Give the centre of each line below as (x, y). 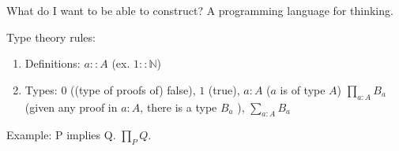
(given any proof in (71, 107)
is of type (303, 89)
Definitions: (53, 63)
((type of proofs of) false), (133, 89)
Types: (41, 89)
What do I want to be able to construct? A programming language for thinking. (200, 10)
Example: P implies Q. (61, 135)
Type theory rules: (51, 37)
